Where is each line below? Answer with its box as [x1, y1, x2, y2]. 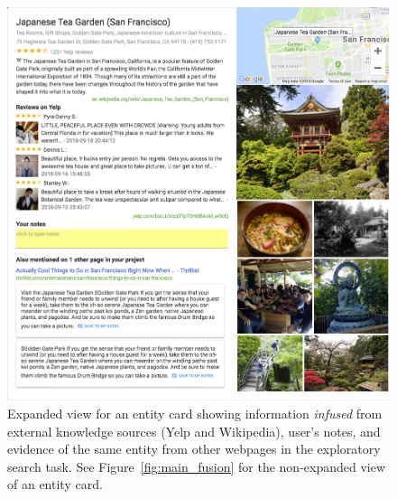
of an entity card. [7, 475, 103, 494]
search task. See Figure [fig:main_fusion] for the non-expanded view [7, 457, 386, 475]
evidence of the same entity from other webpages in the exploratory [7, 439, 381, 458]
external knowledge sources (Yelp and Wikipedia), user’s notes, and [7, 421, 381, 440]
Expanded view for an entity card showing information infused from [7, 404, 383, 423]
